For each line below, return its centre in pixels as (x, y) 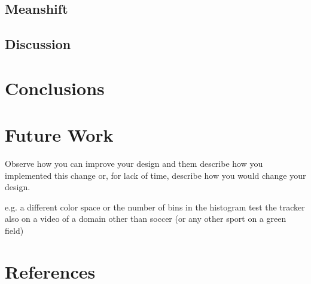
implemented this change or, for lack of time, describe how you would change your (155, 175)
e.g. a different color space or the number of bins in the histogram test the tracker (155, 207)
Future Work (59, 135)
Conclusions (55, 88)
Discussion (38, 44)
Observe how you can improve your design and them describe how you (134, 164)
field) (14, 230)
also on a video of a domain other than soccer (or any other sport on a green (146, 219)
